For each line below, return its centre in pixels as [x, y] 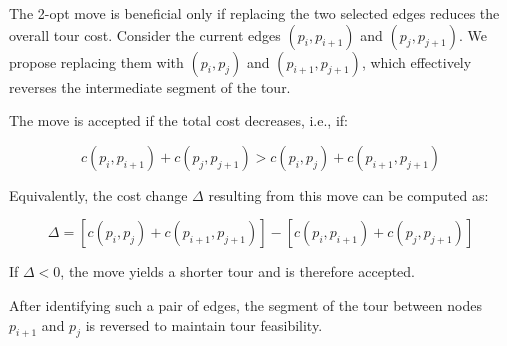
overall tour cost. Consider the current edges [145, 34]
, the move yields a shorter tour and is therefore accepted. [238, 271]
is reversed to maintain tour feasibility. [204, 324]
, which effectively [416, 61]
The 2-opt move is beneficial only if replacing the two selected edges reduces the [254, 13]
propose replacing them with [96, 61]
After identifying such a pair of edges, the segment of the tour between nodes [245, 304]
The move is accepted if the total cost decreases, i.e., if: [178, 120]
